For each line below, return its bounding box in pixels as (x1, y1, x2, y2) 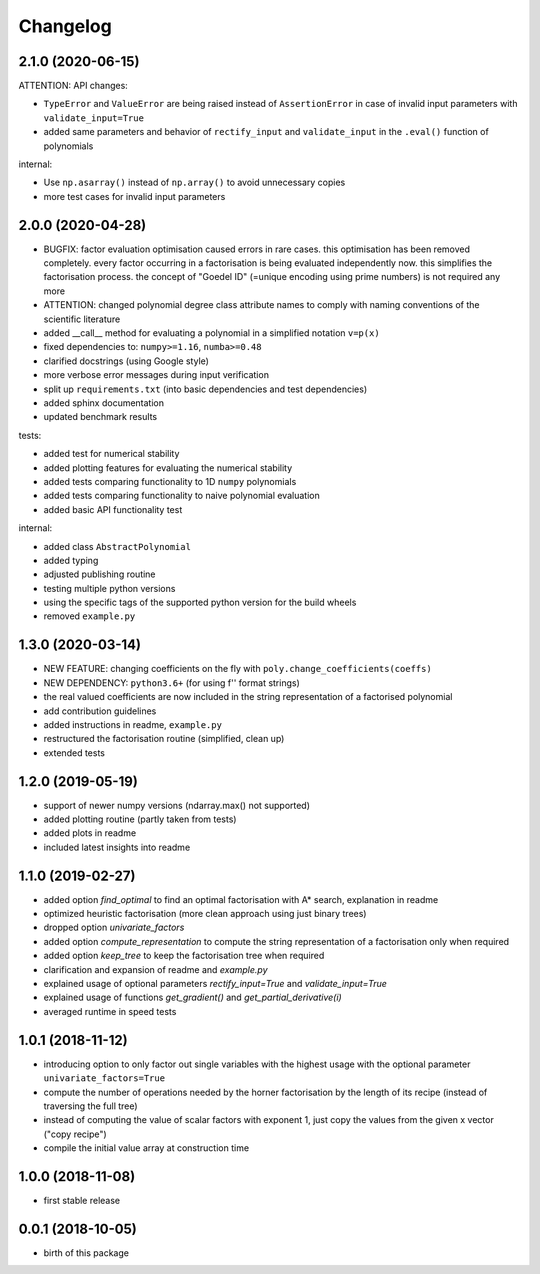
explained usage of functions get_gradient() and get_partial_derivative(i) (43, 991, 342, 1004)
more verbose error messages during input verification (43, 369, 270, 381)
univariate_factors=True (43, 1073, 165, 1084)
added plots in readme (43, 827, 137, 839)
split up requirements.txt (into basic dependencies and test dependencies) (43, 383, 368, 395)
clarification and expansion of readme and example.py (43, 963, 269, 975)
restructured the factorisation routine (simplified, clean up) (43, 733, 285, 745)
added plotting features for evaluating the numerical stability (43, 461, 293, 474)
